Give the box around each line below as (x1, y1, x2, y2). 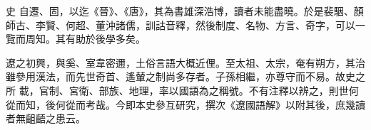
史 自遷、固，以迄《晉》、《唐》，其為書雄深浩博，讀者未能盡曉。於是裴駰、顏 (6, 4, 364, 18)
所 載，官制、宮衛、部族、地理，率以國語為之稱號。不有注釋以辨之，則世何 (6, 82, 359, 97)
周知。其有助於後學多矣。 (25, 31, 146, 46)
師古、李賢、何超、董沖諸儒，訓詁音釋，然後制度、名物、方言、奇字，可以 (6, 17, 355, 32)
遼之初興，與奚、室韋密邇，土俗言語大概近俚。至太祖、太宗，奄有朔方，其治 (6, 55, 365, 70)
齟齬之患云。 (25, 111, 86, 126)
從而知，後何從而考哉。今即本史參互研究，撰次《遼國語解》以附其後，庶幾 (6, 97, 355, 112)
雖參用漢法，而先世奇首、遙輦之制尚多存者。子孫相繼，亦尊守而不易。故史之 (6, 69, 365, 84)
